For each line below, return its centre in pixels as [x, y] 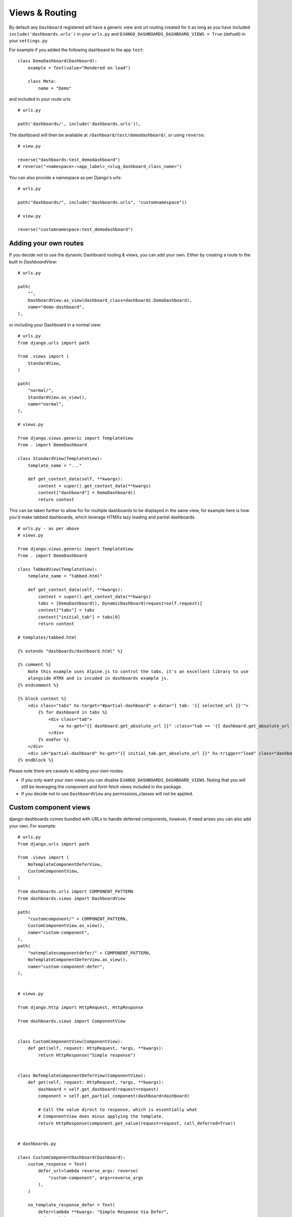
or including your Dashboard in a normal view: [55, 325]
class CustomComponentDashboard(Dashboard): [72, 1157]
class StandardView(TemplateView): [60, 459]
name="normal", [46, 404]
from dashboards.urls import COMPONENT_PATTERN [75, 892]
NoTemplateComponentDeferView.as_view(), [78, 960]
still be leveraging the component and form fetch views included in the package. [102, 787]
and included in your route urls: [40, 99]
